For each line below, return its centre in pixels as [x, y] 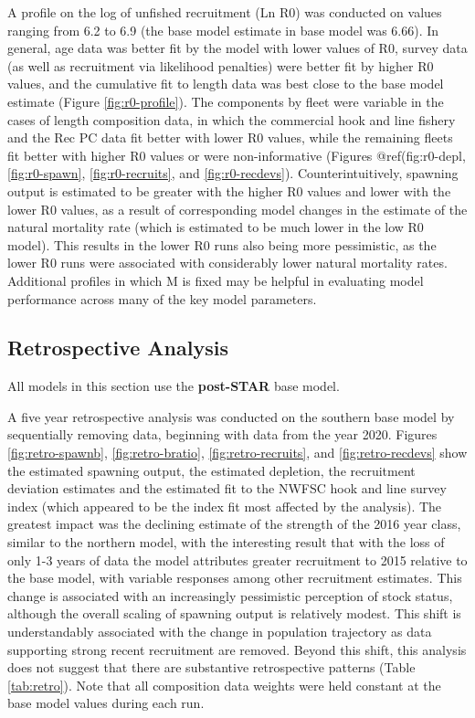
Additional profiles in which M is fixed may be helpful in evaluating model [216, 280]
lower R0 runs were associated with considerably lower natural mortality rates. [227, 263]
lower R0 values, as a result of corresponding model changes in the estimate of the [237, 209]
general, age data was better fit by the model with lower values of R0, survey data [237, 48]
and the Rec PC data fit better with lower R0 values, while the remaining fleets [230, 137]
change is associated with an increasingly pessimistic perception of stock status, [230, 595]
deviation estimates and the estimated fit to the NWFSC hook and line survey [227, 488]
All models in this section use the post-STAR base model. [174, 386]
